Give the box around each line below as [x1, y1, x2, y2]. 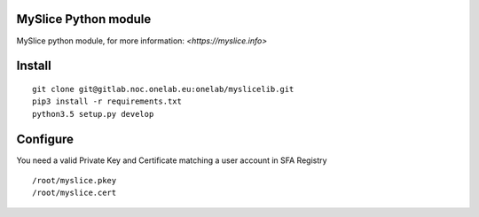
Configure [16, 131, 75, 146]
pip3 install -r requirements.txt [32, 97, 182, 106]
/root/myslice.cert [32, 188, 117, 198]
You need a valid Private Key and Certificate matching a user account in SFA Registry [16, 155, 327, 166]
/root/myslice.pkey [32, 175, 117, 185]
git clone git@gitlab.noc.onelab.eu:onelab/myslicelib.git [32, 84, 294, 94]
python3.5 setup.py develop [32, 109, 154, 119]
